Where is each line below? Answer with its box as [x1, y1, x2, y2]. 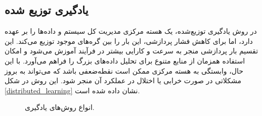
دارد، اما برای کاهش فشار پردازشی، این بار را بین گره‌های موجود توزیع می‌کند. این [5, 35, 253, 46]
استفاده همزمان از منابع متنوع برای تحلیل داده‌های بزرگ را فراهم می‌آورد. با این [5, 55, 245, 66]
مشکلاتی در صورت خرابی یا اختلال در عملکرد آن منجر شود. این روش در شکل [5, 75, 241, 86]
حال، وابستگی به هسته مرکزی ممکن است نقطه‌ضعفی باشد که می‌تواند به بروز [5, 65, 243, 76]
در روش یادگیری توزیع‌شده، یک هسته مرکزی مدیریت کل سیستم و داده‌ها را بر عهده [5, 26, 257, 36]
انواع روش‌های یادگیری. [25, 102, 95, 112]
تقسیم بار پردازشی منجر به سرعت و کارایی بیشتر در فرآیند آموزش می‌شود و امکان [5, 45, 258, 56]
